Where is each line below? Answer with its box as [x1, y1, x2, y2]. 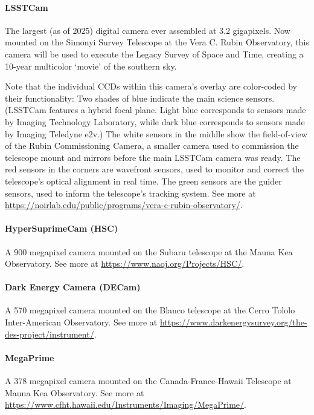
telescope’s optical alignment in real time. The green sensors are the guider [5, 174, 282, 187]
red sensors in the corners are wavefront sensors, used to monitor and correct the [5, 163, 304, 175]
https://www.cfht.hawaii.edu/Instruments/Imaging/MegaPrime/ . [5, 398, 246, 411]
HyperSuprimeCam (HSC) [5, 222, 118, 235]
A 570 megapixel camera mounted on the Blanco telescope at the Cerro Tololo [5, 304, 295, 316]
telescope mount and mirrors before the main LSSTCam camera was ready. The [5, 151, 301, 163]
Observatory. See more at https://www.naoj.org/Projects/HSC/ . [5, 257, 245, 270]
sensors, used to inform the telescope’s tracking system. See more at [5, 186, 256, 199]
